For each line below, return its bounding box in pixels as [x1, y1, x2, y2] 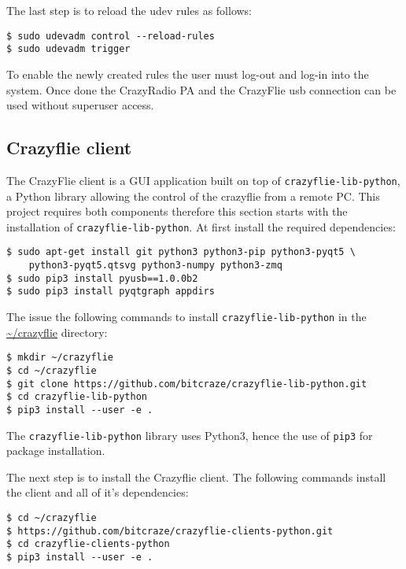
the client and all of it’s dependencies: [6, 484, 189, 501]
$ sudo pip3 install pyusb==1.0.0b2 [6, 272, 198, 284]
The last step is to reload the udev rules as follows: [6, 2, 253, 18]
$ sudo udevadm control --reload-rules [6, 30, 215, 42]
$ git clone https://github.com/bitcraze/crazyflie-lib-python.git [6, 378, 367, 390]
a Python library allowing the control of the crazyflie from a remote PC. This [6, 187, 380, 204]
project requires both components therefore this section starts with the [6, 203, 348, 220]
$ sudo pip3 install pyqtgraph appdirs [6, 286, 215, 297]
